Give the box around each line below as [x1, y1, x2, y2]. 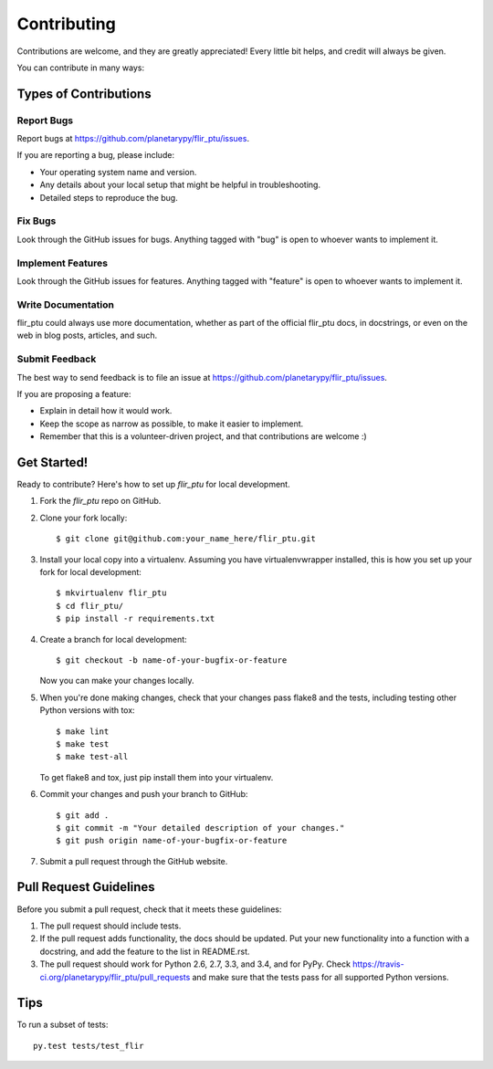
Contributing [16, 14, 116, 34]
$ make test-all [56, 751, 129, 762]
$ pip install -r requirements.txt [56, 613, 215, 624]
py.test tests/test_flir [33, 1041, 144, 1051]
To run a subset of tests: [16, 1019, 109, 1031]
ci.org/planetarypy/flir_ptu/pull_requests [39, 971, 191, 982]
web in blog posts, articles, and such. [16, 330, 158, 341]
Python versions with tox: [39, 705, 136, 716]
